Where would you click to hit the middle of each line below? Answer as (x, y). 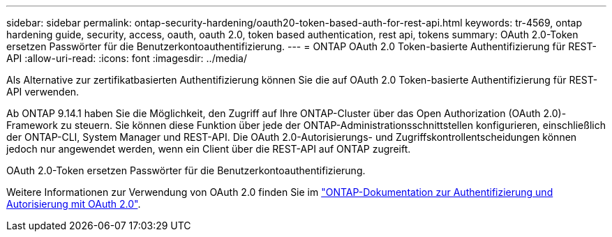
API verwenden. (43, 92)
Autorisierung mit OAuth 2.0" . (74, 204)
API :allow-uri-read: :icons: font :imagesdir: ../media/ (127, 58)
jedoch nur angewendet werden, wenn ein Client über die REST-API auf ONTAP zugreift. (209, 149)
